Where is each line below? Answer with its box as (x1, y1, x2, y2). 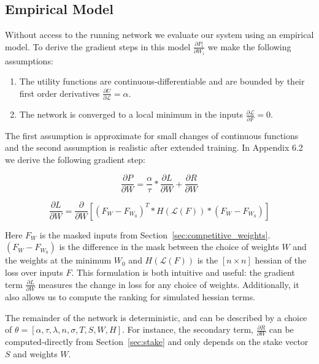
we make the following (207, 40, 291, 53)
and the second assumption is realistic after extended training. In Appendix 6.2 (5, 141, 303, 154)
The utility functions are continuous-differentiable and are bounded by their (19, 75, 305, 88)
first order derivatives (19, 86, 100, 99)
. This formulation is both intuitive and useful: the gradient (71, 266, 295, 279)
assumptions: (5, 54, 53, 67)
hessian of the (255, 254, 307, 267)
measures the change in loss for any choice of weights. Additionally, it (38, 278, 299, 290)
